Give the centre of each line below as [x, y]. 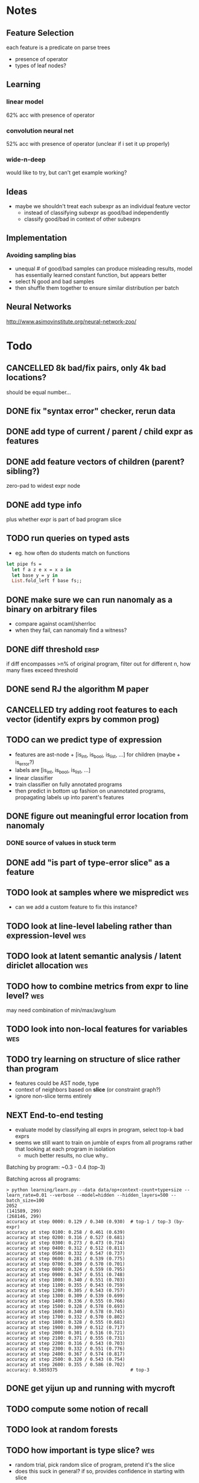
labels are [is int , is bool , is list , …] [53, 771]
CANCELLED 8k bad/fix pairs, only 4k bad [86, 368]
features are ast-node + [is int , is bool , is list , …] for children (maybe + [98, 755]
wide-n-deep [26, 159]
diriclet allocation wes [47, 966]
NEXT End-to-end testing [55, 1115]
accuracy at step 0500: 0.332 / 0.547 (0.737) [66, 1254]
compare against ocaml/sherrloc [55, 624]
